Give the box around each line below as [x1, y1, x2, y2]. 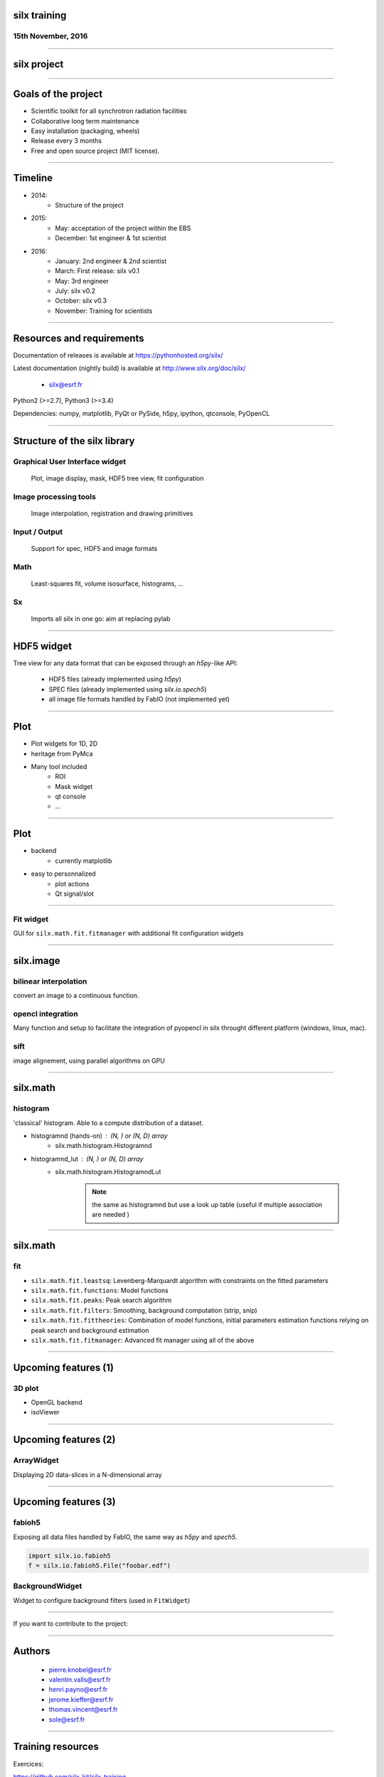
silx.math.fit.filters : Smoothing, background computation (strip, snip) [31, 1306, 257, 1314]
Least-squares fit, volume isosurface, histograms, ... [31, 579, 184, 588]
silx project [13, 58, 64, 70]
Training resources [13, 1741, 99, 1753]
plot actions [55, 879, 90, 888]
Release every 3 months [31, 136, 102, 145]
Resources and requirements [13, 332, 145, 344]
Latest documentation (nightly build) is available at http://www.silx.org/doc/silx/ [13, 364, 246, 372]
